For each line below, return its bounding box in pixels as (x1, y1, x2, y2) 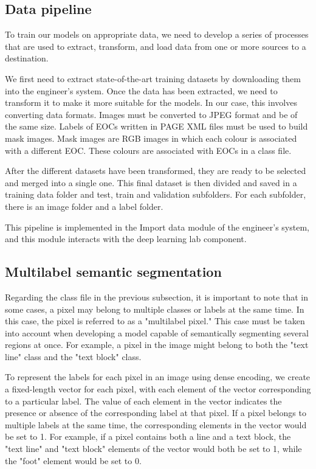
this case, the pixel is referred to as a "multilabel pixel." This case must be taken (5, 314, 305, 327)
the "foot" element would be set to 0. (5, 454, 142, 467)
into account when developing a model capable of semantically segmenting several (5, 326, 309, 339)
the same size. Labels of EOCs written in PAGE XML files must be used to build (5, 120, 308, 133)
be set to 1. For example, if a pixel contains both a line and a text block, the (5, 430, 291, 443)
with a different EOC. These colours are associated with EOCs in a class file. (5, 144, 292, 156)
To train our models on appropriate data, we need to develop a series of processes (5, 28, 309, 41)
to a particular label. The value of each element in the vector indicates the (5, 394, 282, 407)
